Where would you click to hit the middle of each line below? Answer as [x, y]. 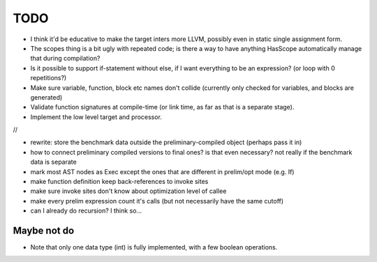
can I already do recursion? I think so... [86, 211]
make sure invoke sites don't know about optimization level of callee [128, 191]
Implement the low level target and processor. [96, 117]
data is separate [53, 162]
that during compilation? [65, 59]
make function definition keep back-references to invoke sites [119, 182]
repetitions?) [49, 78]
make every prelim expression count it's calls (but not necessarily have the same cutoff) [157, 201]
